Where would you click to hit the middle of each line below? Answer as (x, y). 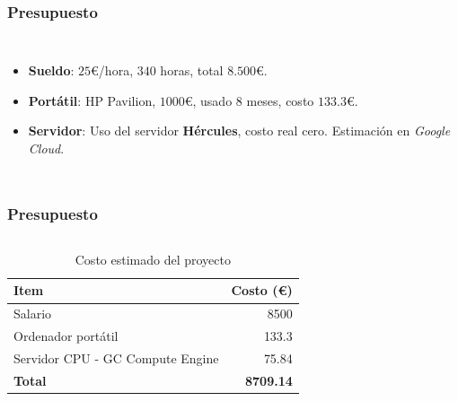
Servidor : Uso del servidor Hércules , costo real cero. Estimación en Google (239, 131)
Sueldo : (51, 70)
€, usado (208, 100)
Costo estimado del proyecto (153, 259)
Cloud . (46, 148)
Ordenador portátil (66, 336)
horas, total (192, 70)
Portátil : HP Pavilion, (92, 100)
